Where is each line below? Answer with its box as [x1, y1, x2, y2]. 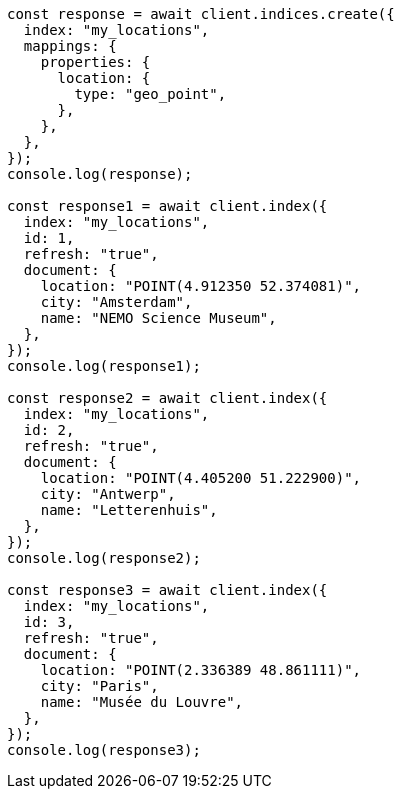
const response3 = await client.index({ [7, 582, 328, 598]
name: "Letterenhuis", [40, 502, 218, 518]
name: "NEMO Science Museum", [40, 310, 277, 326]
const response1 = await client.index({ [7, 198, 328, 214]
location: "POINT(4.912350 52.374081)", [40, 278, 362, 294]
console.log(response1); [7, 358, 201, 374]
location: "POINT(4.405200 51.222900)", [40, 470, 362, 486]
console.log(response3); [7, 742, 201, 758]
